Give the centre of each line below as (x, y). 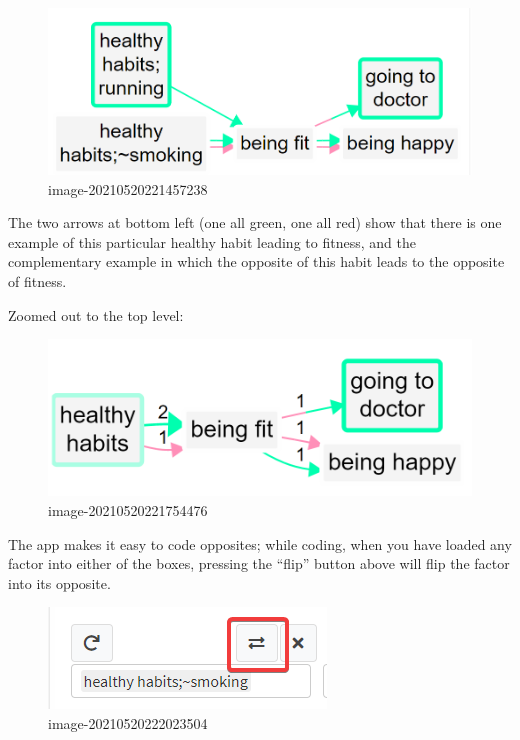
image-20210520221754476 (128, 510)
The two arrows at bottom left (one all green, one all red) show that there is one (255, 222)
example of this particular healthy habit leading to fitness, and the (212, 241)
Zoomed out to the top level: (96, 314)
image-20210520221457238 (128, 188)
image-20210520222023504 (128, 723)
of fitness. (37, 280)
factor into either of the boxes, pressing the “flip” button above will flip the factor (259, 563)
